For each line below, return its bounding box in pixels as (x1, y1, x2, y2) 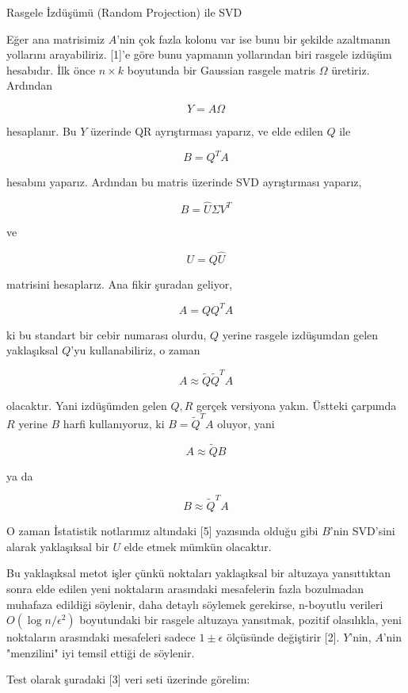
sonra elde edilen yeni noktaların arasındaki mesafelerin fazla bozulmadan (6, 580, 364, 596)
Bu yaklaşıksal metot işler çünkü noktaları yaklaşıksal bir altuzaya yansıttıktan (6, 565, 391, 581)
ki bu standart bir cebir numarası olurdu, (6, 326, 207, 343)
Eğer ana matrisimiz (6, 30, 105, 47)
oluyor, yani (217, 415, 275, 431)
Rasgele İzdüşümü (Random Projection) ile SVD (6, 4, 242, 20)
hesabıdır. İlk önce (6, 61, 96, 78)
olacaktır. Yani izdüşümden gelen (6, 396, 167, 413)
